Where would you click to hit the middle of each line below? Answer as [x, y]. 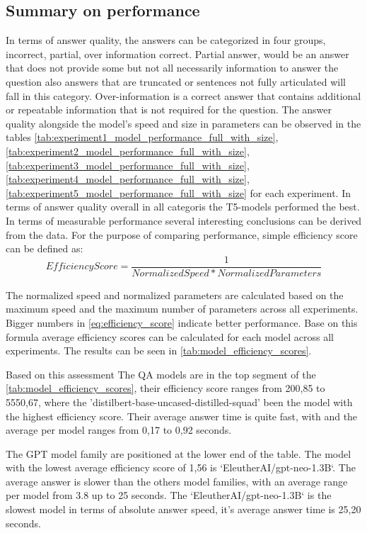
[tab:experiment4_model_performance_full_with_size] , [128, 179]
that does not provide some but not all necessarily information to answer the [172, 68]
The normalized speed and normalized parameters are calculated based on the [175, 294]
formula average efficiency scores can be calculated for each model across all [170, 336]
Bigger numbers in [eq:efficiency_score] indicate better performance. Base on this [182, 322]
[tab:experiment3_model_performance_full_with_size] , [128, 165]
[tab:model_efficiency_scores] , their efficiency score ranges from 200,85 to [165, 388]
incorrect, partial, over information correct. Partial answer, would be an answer [177, 54]
